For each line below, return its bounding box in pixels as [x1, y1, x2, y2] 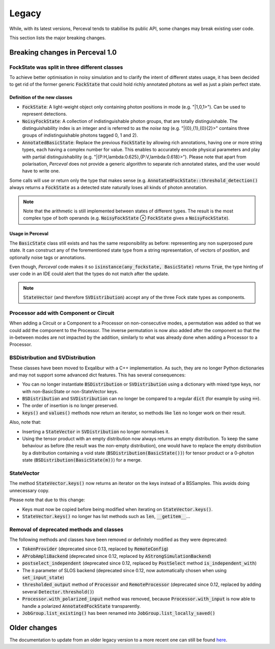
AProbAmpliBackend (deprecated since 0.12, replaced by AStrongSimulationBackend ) [22, 553, 211, 559]
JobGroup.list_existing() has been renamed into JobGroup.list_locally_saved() [22, 610, 215, 616]
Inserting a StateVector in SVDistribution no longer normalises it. [22, 428, 170, 435]
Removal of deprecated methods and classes [9, 526, 124, 533]
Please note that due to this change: [9, 497, 85, 503]
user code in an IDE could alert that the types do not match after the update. [9, 271, 170, 277]
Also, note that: [9, 419, 42, 425]
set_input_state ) [22, 575, 65, 581]
